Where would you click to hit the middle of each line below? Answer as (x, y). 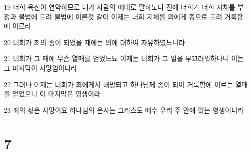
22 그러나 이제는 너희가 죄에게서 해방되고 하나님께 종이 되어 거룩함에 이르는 (118, 84)
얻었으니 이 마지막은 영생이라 (56, 94)
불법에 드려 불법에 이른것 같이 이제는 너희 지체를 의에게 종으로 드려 (120, 16)
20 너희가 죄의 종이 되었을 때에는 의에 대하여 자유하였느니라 (94, 42)
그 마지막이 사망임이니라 (41, 68)
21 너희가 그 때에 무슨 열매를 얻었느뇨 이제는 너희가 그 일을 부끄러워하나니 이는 (124, 58)
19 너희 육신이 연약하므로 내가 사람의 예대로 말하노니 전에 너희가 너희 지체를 (120, 7)
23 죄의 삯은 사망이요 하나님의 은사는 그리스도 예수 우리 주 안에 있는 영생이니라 (124, 110)
